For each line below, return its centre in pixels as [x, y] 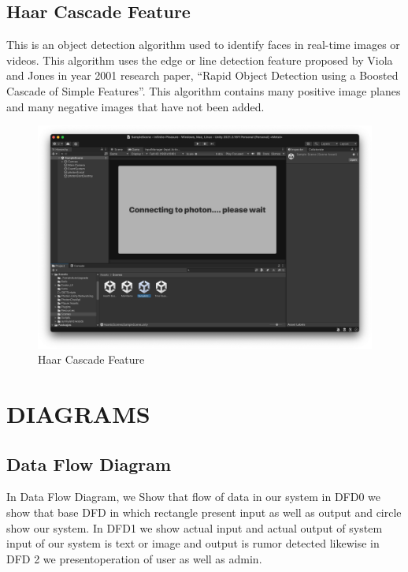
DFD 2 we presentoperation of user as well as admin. [134, 558]
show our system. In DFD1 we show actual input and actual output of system [195, 527]
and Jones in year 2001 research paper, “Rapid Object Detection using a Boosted [202, 75]
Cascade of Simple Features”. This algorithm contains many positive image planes [204, 90]
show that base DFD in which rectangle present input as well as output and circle [204, 512]
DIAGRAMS [78, 413]
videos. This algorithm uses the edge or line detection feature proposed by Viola [200, 60]
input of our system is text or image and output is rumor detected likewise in [193, 543]
